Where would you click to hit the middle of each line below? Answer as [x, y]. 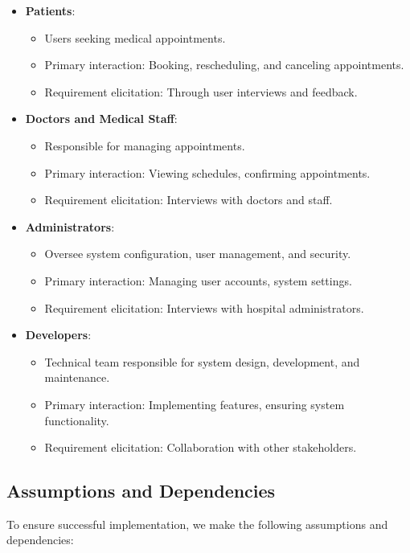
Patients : [50, 10]
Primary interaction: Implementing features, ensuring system [195, 404]
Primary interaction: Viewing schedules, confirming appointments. [207, 172]
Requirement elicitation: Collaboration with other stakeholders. [201, 447]
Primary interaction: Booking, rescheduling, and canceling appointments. [224, 65]
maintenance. [77, 377]
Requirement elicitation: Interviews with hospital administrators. [204, 307]
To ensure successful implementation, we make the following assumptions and [197, 524]
